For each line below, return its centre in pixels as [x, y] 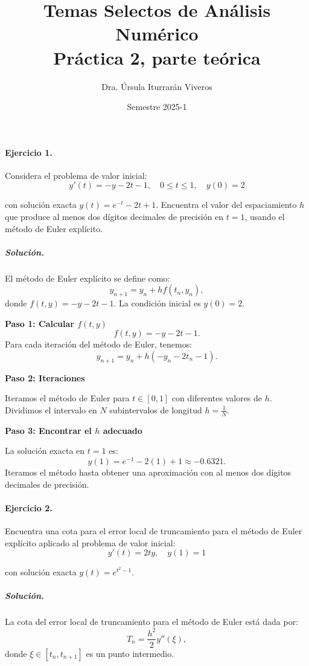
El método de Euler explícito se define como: [88, 278]
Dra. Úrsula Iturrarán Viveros [157, 86]
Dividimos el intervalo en [51, 409]
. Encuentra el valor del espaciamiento [226, 205]
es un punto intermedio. [130, 653]
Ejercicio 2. [29, 507]
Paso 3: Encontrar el [48, 430]
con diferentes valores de [217, 398]
